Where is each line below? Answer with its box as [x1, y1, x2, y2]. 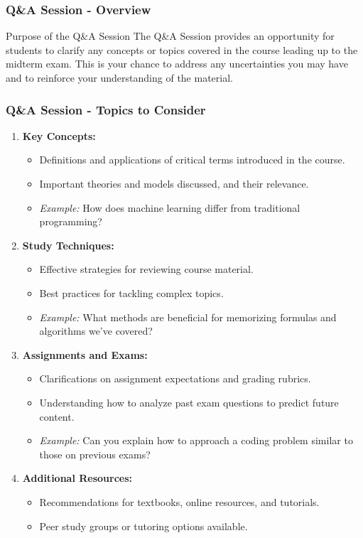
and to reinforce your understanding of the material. [6, 70, 233, 85]
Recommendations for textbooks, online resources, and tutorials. [39, 494, 320, 509]
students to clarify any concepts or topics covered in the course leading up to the [6, 42, 358, 57]
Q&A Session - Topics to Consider [6, 100, 206, 118]
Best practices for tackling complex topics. [39, 285, 224, 300]
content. [39, 409, 75, 424]
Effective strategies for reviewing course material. [39, 262, 254, 276]
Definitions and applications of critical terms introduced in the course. [39, 152, 345, 167]
